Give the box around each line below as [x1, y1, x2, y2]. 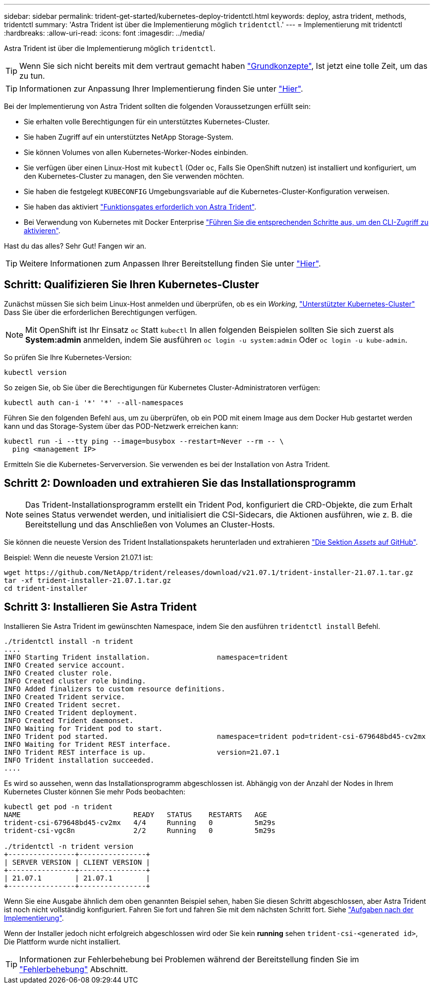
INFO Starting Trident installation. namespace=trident [4, 653, 288, 661]
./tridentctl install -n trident [4, 637, 134, 645]
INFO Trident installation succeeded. [4, 756, 155, 764]
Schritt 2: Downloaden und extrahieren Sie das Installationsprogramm [4, 477, 356, 490]
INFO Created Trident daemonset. [4, 716, 134, 725]
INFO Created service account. [4, 661, 125, 669]
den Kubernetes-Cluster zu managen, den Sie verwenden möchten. [24, 172, 244, 180]
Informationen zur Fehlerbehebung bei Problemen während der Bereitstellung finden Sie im [19, 954, 359, 964]
